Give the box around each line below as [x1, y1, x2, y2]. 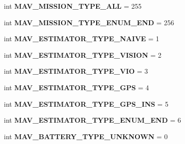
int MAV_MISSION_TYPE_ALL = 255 [4, 1, 142, 11]
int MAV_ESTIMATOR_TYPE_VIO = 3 [4, 66, 148, 76]
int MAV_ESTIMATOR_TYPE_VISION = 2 [4, 49, 162, 60]
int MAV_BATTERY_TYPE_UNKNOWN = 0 [4, 131, 168, 141]
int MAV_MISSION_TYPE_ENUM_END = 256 [4, 17, 174, 27]
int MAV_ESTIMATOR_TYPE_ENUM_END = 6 [4, 115, 181, 125]
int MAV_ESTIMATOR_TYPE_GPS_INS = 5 [4, 98, 168, 109]
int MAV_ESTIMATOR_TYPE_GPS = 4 [4, 82, 149, 92]
